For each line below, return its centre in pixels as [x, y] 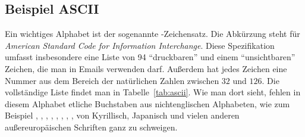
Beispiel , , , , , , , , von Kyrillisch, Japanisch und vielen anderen [122, 115]
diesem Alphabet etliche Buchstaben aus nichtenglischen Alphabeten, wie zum [147, 103]
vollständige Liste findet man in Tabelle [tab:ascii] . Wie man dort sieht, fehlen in [153, 92]
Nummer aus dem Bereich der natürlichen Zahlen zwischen [112, 80]
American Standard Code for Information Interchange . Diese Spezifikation [140, 45]
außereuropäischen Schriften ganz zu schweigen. [91, 127]
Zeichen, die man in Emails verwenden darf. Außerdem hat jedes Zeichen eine [146, 68]
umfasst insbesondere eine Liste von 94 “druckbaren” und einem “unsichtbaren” [150, 57]
